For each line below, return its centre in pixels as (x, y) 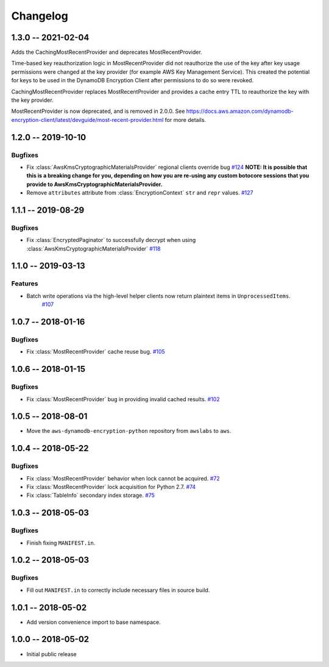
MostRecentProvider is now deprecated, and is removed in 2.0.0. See (98, 111)
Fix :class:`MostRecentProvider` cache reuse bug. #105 (96, 352)
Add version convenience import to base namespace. (94, 622)
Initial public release (52, 654)
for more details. (186, 119)
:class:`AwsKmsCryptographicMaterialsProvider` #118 (94, 248)
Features (25, 284)
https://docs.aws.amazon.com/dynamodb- (240, 111)
